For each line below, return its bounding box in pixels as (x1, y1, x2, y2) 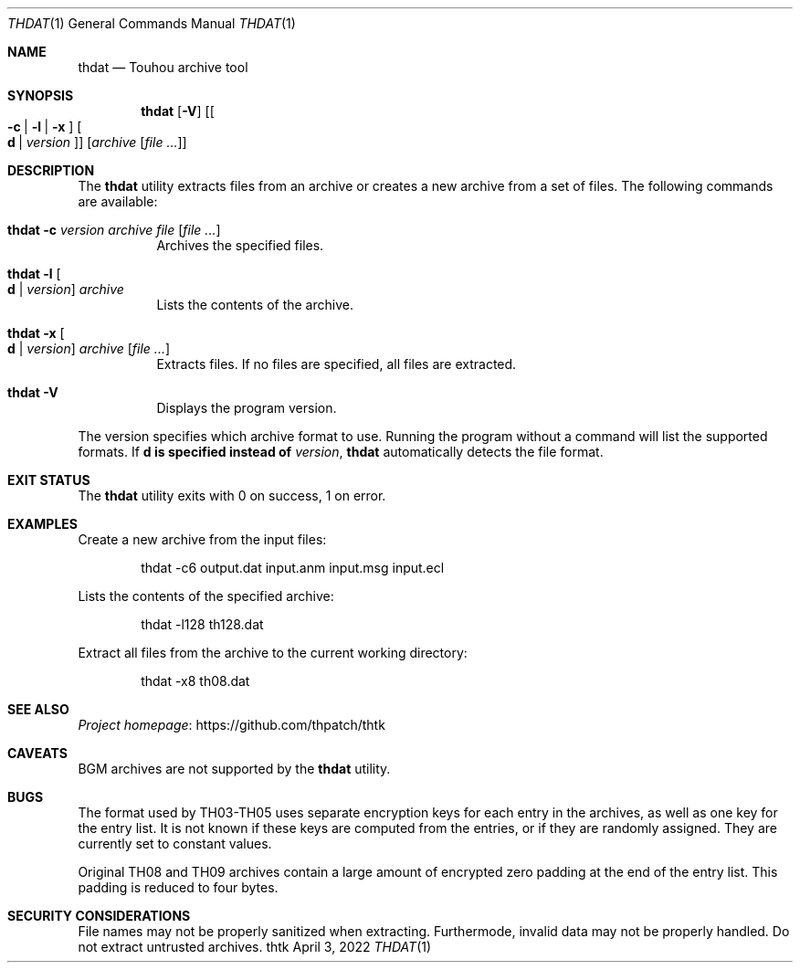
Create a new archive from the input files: (78, 532, 327, 547)
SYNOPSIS (7, 88, 74, 103)
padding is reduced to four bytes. (78, 880, 279, 895)
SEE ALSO (7, 701, 69, 717)
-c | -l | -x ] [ (7, 119, 82, 134)
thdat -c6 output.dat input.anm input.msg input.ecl (141, 560, 445, 575)
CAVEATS (7, 745, 68, 761)
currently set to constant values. (78, 836, 272, 851)
